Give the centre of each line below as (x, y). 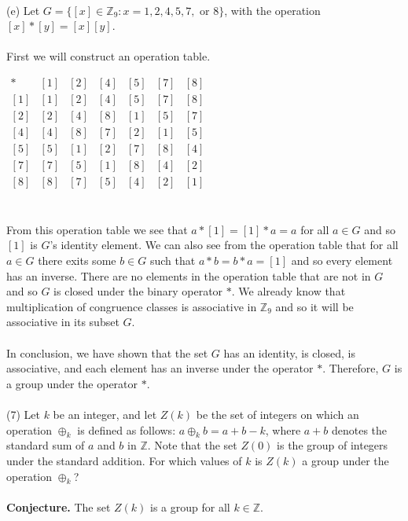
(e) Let (23, 10)
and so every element (342, 260)
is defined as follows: (127, 429)
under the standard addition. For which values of (124, 460)
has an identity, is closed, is (289, 352)
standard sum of (46, 445)
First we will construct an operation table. (108, 56)
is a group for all (190, 506)
